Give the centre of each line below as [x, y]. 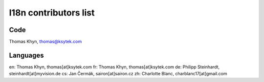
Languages [26, 55]
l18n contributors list [52, 13]
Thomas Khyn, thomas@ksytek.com [45, 42]
